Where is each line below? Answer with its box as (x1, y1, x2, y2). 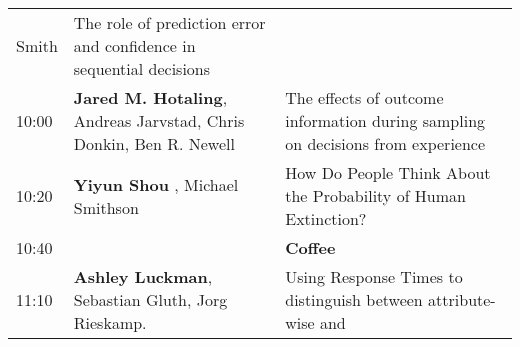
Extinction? (285, 207, 367, 230)
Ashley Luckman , (73, 265, 213, 288)
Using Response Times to (285, 265, 463, 288)
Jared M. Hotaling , (73, 86, 228, 109)
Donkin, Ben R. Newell (73, 132, 235, 155)
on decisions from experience (285, 132, 486, 155)
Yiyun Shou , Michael (73, 172, 239, 196)
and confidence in (73, 34, 196, 57)
